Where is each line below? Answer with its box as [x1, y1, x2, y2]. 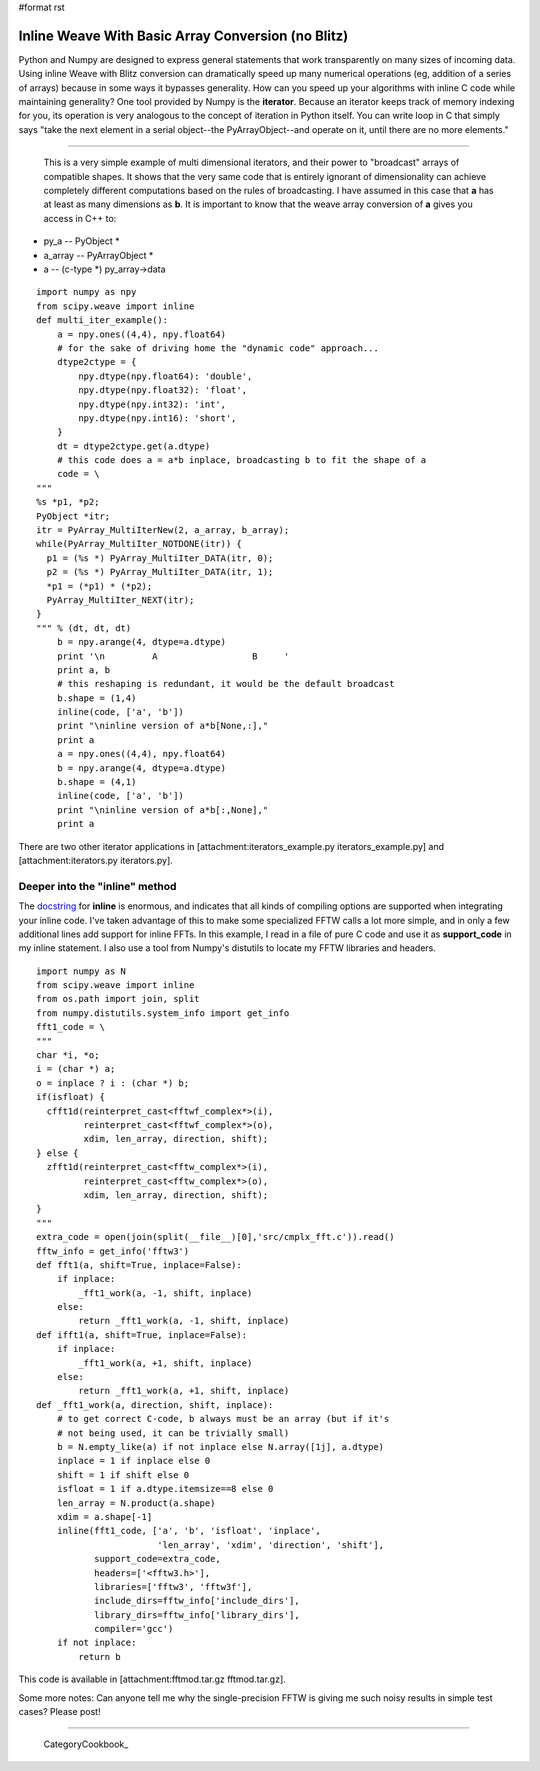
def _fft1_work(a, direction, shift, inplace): [36, 1399, 274, 1410]
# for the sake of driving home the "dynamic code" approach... [56, 342, 379, 354]
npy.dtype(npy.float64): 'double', [78, 370, 253, 382]
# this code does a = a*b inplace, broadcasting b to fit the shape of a [56, 455, 427, 466]
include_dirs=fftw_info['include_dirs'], [93, 1595, 300, 1607]
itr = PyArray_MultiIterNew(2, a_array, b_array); [36, 525, 290, 536]
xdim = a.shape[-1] [56, 1511, 153, 1522]
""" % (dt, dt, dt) [36, 622, 132, 634]
